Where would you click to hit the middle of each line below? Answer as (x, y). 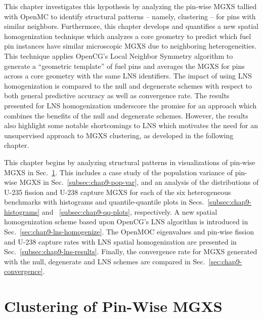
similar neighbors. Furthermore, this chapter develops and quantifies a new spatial (131, 26)
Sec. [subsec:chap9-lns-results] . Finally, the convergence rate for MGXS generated (131, 251)
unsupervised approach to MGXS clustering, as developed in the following (119, 135)
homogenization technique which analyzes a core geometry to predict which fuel (128, 36)
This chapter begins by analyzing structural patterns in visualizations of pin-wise (130, 162)
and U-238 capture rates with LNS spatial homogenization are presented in (120, 241)
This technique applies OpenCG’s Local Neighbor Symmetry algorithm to (119, 55)
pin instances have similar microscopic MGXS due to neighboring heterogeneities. (130, 46)
